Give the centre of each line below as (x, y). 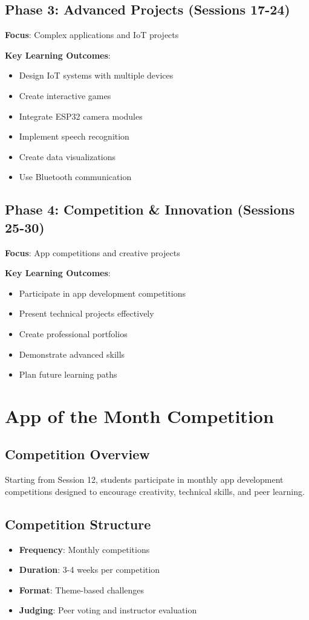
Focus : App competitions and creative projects (93, 252)
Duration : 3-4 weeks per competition (89, 570)
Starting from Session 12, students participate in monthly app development (144, 480)
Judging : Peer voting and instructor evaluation (108, 610)
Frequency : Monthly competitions (84, 549)
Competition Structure (78, 524)
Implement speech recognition (74, 136)
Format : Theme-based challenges (82, 589)
